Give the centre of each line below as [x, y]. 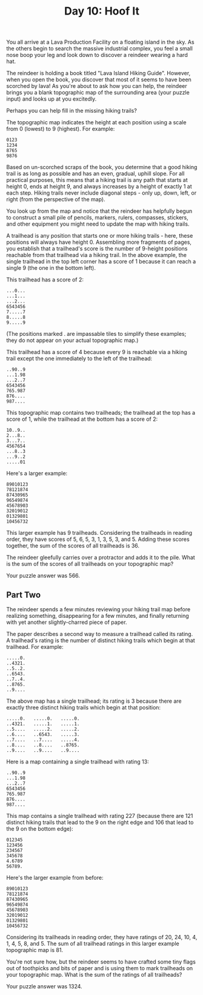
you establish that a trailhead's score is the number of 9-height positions [97, 249]
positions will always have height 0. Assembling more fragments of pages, [99, 242]
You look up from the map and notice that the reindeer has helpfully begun [99, 211]
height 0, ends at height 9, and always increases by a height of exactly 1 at [99, 187]
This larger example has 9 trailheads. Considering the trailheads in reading [99, 533]
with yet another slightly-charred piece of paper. [67, 622]
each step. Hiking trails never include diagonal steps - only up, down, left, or [101, 193]
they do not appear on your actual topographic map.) [72, 340]
